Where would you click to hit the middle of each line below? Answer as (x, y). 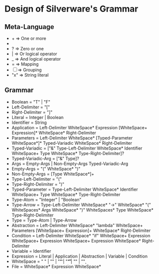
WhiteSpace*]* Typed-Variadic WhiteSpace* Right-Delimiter (72, 143)
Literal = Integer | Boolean (38, 117)
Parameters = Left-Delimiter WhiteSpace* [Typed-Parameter (72, 138)
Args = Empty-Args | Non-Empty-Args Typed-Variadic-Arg (70, 164)
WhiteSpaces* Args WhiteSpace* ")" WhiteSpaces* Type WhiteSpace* (82, 210)
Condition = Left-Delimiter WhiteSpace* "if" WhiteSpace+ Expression (81, 235)
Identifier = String (29, 122)
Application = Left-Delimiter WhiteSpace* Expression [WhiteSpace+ (79, 127)
